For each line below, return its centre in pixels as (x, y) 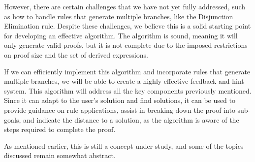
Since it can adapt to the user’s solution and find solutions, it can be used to (120, 100)
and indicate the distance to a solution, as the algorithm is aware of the (131, 119)
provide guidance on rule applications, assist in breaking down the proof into (120, 110)
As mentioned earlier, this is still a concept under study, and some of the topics (124, 146)
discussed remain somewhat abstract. (60, 155)
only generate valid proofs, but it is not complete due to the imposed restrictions (126, 45)
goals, (13, 119)
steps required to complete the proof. (60, 129)
